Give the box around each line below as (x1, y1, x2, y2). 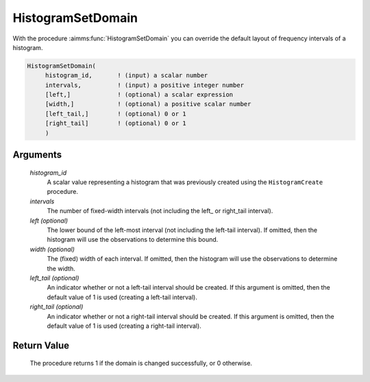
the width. (47, 264, 75, 272)
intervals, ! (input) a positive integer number (45, 81, 245, 89)
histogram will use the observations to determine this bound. (47, 235, 219, 244)
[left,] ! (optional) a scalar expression (45, 91, 234, 99)
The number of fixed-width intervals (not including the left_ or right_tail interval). (47, 207, 273, 215)
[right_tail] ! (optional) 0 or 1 (45, 120, 186, 127)
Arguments (12, 149, 62, 161)
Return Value (12, 340, 70, 351)
